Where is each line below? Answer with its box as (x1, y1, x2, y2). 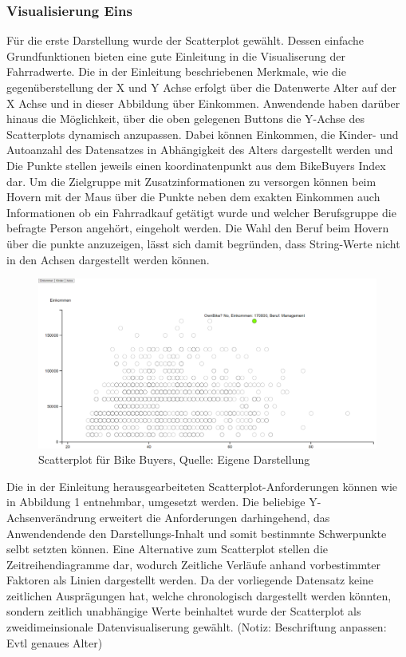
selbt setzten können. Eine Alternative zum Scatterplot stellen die (6, 540, 328, 557)
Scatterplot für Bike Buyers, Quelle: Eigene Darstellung (38, 451, 310, 468)
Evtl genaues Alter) (6, 634, 103, 651)
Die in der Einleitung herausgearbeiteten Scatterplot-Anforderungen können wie (6, 477, 397, 494)
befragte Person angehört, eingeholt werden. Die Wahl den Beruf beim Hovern (6, 220, 389, 236)
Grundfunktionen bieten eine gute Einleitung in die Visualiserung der (6, 47, 345, 64)
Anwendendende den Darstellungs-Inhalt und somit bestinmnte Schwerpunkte (6, 524, 387, 541)
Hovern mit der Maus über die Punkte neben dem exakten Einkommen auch (6, 188, 380, 205)
